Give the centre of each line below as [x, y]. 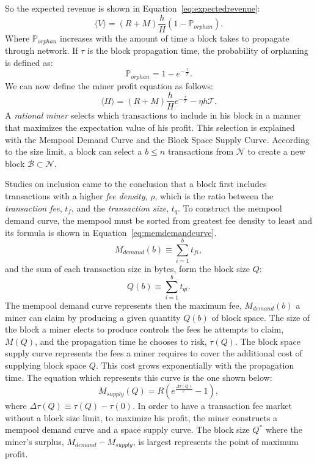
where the [284, 429]
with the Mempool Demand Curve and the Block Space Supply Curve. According [157, 139]
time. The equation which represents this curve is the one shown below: [139, 377]
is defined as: [29, 62]
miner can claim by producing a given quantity [93, 317]
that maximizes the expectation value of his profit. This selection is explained [150, 127]
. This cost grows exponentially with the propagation [195, 365]
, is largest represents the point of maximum [216, 441]
